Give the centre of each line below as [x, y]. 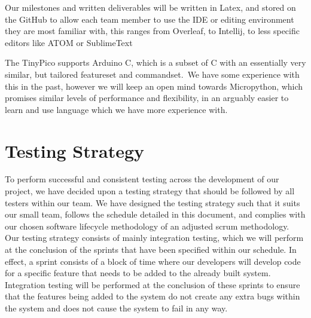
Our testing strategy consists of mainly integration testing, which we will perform [154, 238]
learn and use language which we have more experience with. [116, 109]
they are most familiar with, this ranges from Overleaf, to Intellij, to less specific [152, 31]
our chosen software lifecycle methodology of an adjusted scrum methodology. [147, 226]
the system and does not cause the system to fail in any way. [116, 308]
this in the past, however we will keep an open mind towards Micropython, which [154, 86]
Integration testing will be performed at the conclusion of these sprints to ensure [153, 284]
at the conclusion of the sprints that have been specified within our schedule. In [151, 250]
